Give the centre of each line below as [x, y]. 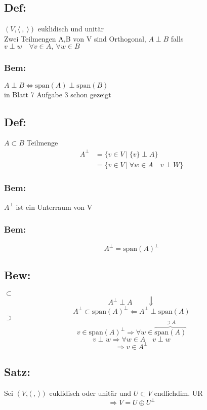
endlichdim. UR [178, 393]
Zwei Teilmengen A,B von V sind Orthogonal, [75, 38]
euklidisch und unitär [71, 29]
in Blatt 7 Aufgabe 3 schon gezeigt [58, 94]
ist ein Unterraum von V [54, 207]
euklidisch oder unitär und [90, 393]
